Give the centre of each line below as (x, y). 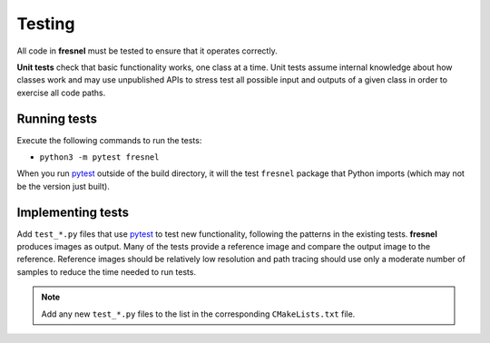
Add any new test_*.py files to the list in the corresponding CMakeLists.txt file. (198, 314)
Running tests (57, 118)
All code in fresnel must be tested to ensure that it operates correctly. (147, 51)
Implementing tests (73, 212)
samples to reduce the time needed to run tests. (107, 271)
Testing (46, 24)
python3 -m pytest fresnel (99, 157)
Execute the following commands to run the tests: (109, 140)
